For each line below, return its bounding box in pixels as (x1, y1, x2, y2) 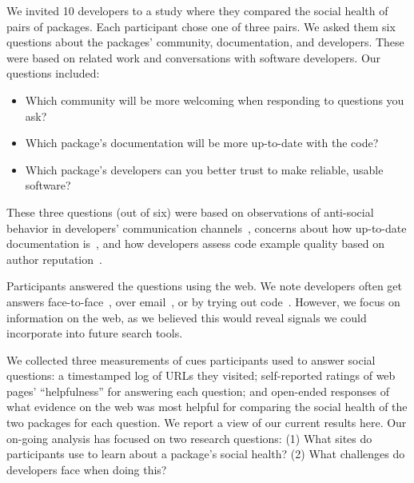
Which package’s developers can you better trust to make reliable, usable (25, 161, 384, 178)
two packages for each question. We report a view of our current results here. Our (6, 414, 407, 431)
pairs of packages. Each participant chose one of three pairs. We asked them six (6, 18, 396, 34)
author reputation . (6, 250, 102, 267)
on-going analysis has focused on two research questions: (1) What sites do (6, 429, 372, 446)
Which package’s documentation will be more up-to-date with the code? (25, 134, 379, 151)
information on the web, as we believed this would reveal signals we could (6, 309, 367, 325)
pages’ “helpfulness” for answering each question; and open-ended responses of (6, 382, 390, 399)
